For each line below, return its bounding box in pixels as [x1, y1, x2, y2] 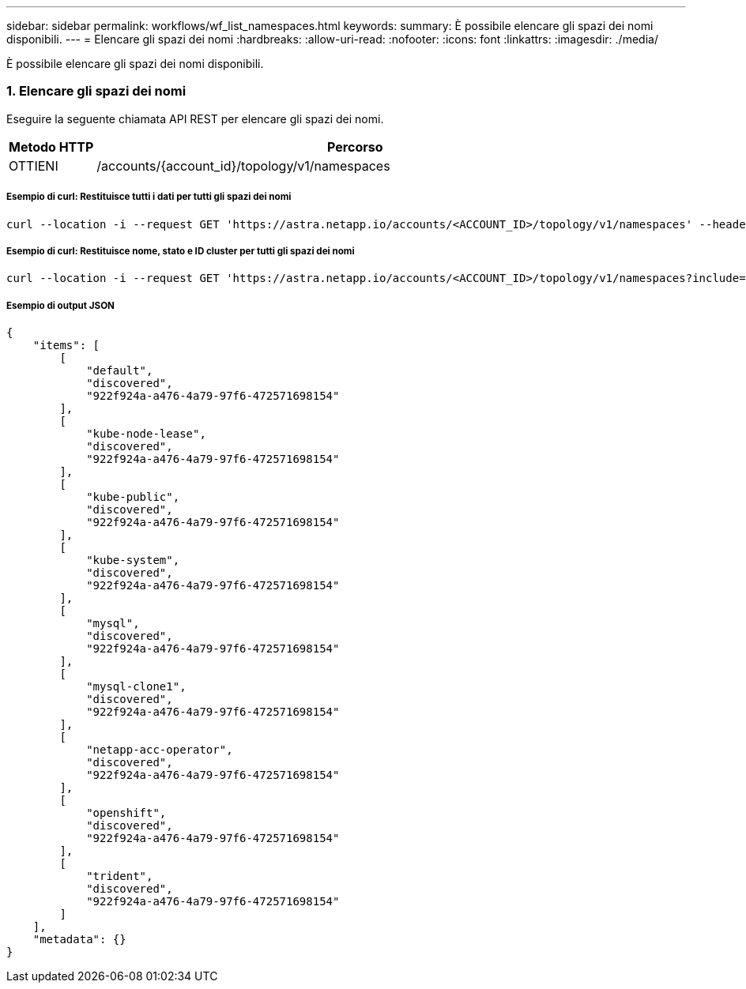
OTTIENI [9, 157, 58, 174]
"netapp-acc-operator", [86, 743, 233, 757]
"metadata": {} [32, 933, 126, 946]
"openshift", [86, 807, 167, 820]
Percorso [327, 138, 383, 155]
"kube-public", [86, 491, 180, 504]
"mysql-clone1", [86, 680, 186, 694]
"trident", [86, 870, 153, 883]
